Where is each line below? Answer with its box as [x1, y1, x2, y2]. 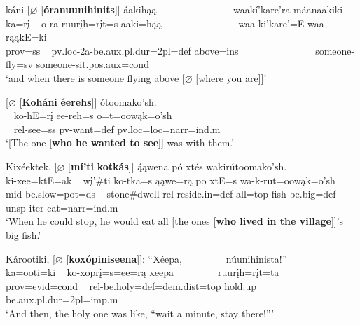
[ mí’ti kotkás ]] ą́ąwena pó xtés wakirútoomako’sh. [68, 158, 287, 173]
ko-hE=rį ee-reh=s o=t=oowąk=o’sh [13, 108, 172, 123]
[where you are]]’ [195, 70, 267, 85]
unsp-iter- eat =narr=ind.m [6, 200, 118, 214]
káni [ [6, 2, 30, 16]
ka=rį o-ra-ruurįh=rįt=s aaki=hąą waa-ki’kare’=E [6, 15, 305, 30]
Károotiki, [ [6, 251, 55, 265]
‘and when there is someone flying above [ [6, 70, 185, 85]
